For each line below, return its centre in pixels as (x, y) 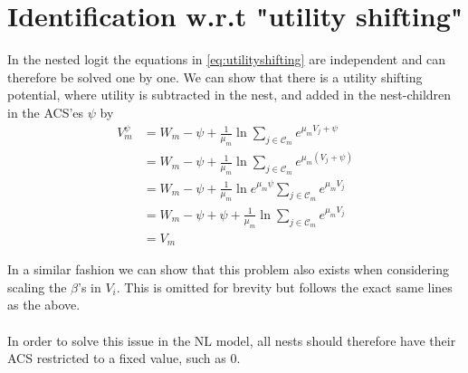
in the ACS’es (46, 112)
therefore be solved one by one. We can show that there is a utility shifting (215, 77)
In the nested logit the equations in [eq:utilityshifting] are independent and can (227, 59)
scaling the (37, 287)
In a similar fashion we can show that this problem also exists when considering (228, 269)
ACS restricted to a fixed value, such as (117, 358)
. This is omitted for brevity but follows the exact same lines (284, 287)
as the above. (44, 305)
